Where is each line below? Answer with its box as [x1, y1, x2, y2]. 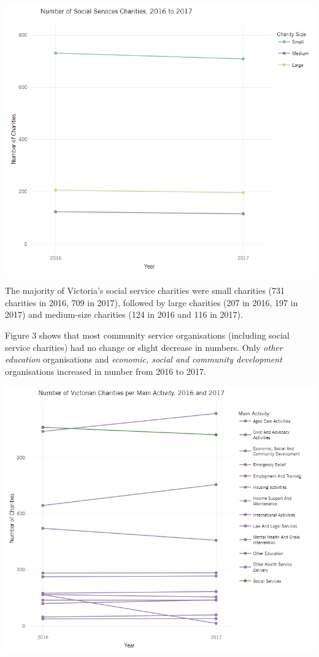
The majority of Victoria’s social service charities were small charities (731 [5, 284, 285, 297]
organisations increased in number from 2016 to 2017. [5, 364, 206, 377]
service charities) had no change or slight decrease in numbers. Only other [5, 340, 283, 353]
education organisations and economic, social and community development [5, 353, 282, 366]
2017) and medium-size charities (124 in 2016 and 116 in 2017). [5, 308, 243, 321]
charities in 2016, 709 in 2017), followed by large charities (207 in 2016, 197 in [5, 296, 298, 309]
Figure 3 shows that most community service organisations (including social [5, 328, 290, 341]
